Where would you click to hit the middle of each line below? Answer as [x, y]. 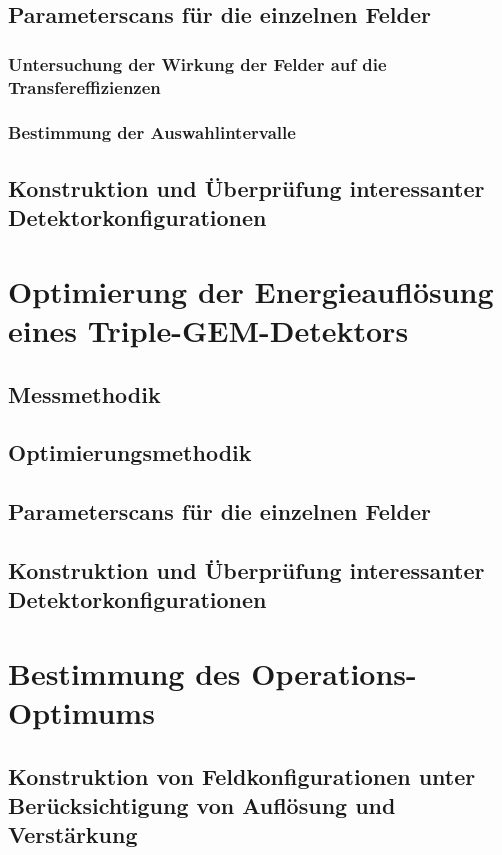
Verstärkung [73, 834]
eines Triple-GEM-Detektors [208, 329]
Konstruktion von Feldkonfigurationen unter [242, 775]
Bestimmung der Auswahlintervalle [152, 132]
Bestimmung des [124, 672]
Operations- [334, 672]
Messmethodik [84, 393]
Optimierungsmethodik [130, 452]
